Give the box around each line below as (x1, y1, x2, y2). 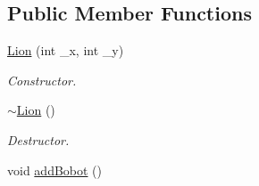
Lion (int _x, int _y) (7, 41, 124, 60)
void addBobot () (7, 160, 103, 179)
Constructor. (7, 70, 77, 89)
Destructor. (7, 130, 70, 149)
